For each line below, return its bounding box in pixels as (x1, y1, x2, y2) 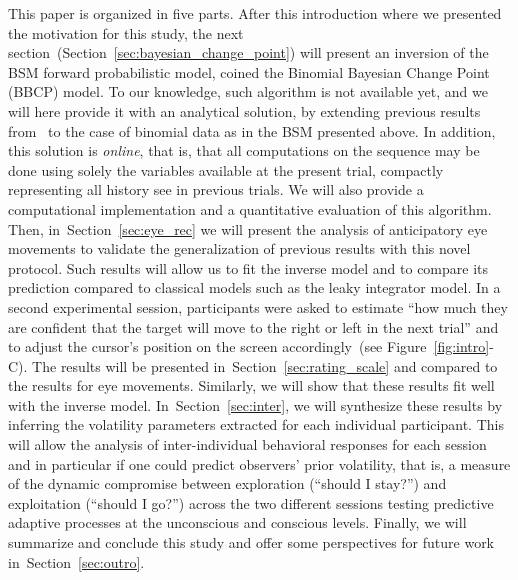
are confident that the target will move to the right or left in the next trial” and (8, 316, 499, 337)
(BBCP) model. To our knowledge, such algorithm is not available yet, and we (8, 81, 488, 102)
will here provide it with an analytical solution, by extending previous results (8, 100, 481, 121)
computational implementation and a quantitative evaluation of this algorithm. (8, 198, 492, 219)
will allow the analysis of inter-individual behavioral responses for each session (8, 434, 487, 455)
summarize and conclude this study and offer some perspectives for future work (8, 532, 495, 553)
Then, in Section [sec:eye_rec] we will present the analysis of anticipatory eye (8, 218, 488, 239)
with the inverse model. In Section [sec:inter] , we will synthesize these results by (8, 394, 503, 415)
